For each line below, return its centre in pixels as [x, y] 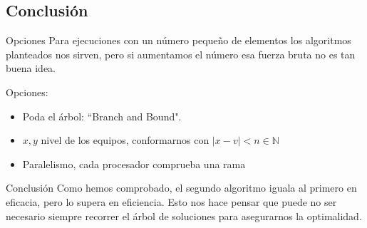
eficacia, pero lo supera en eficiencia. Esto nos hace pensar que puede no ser [171, 201]
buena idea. [31, 68]
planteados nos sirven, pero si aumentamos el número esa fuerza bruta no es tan [181, 54]
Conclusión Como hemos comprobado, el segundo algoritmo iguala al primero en [181, 188]
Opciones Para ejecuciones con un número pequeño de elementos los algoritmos [179, 40]
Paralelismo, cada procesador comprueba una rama [134, 164]
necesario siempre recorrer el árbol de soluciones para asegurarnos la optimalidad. [184, 216]
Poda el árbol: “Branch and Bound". [102, 116]
